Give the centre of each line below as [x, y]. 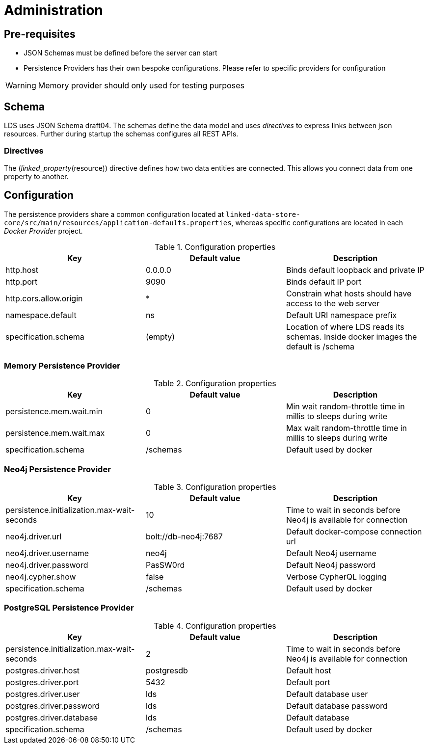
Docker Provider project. [43, 231]
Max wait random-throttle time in [347, 428]
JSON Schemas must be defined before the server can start [120, 53]
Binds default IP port [324, 281]
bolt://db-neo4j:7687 [184, 537]
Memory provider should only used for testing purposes [141, 86]
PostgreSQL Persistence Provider [69, 608]
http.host [22, 270]
